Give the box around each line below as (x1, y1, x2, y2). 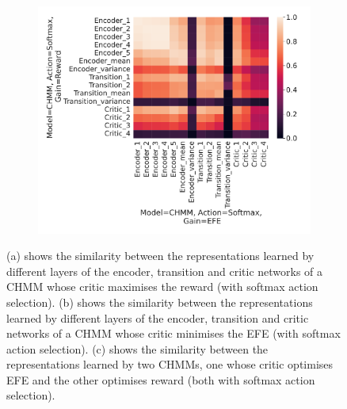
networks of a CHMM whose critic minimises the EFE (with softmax (6, 325, 341, 342)
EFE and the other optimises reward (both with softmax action (6, 371, 315, 388)
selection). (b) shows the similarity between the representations (6, 293, 313, 310)
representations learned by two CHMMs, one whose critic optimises (6, 356, 334, 373)
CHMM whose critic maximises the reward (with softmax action (6, 278, 318, 295)
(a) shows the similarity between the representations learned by (6, 247, 315, 264)
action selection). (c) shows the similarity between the (6, 340, 269, 357)
